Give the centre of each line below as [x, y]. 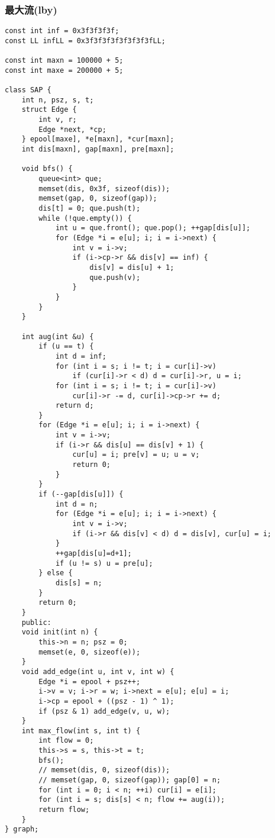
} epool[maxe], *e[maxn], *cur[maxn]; [98, 139]
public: [36, 622]
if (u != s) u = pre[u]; [104, 563]
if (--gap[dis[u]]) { [81, 494]
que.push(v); [115, 277]
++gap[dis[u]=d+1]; [93, 553]
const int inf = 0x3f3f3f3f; [62, 31]
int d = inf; [81, 356]
